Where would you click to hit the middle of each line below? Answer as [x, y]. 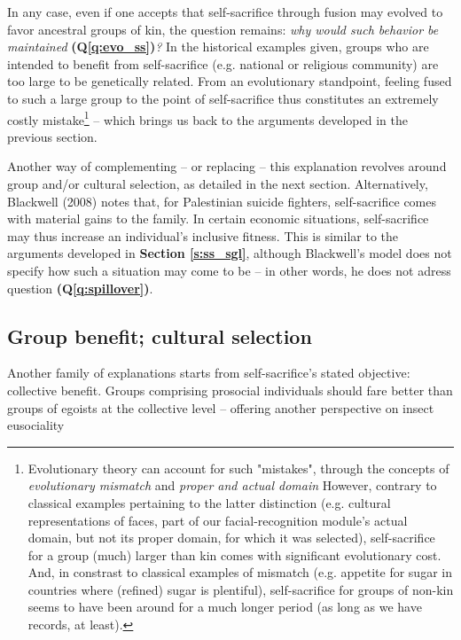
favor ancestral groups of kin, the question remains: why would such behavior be [223, 29]
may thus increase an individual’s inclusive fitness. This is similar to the [203, 235]
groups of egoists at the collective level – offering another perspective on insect [221, 407]
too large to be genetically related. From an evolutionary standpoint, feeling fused [230, 81]
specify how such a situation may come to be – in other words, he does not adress [229, 270]
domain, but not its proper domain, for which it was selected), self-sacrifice [231, 538]
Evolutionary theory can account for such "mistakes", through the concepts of [238, 468]
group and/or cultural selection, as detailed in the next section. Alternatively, [218, 183]
